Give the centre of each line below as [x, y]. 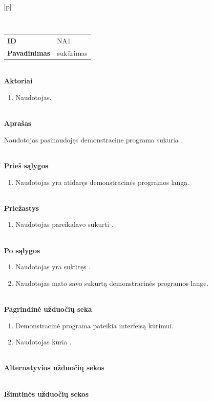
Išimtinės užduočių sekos [46, 393]
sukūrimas [72, 52]
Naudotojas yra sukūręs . [53, 267]
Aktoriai [18, 81]
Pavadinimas [29, 52]
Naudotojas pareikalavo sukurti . [64, 224]
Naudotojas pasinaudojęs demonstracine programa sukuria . [94, 139]
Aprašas [18, 123]
